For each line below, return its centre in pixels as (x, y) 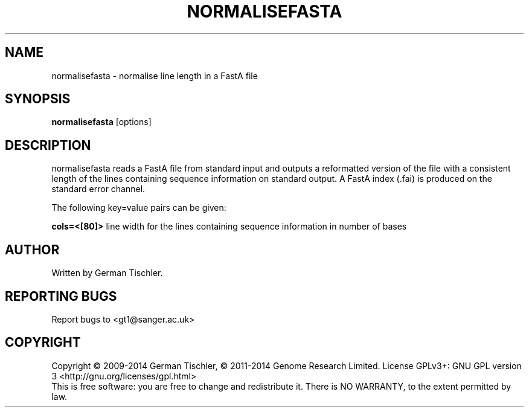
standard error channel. (98, 189)
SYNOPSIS (38, 99)
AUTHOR (32, 249)
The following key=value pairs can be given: (139, 208)
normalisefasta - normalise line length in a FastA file (155, 76)
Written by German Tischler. (107, 273)
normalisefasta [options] (101, 122)
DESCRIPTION (48, 145)
